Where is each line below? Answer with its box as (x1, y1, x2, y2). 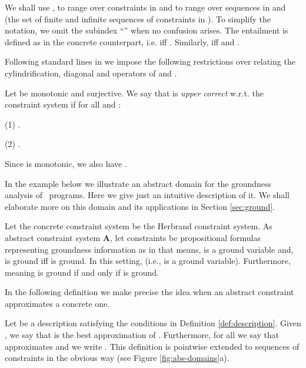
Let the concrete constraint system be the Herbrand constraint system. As (5, 220, 272, 232)
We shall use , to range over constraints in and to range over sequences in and (5, 1, 286, 13)
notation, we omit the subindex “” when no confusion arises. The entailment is (5, 24, 288, 36)
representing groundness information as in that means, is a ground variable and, (5, 243, 294, 255)
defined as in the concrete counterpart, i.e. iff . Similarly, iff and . (5, 35, 240, 48)
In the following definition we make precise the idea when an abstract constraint (5, 286, 294, 298)
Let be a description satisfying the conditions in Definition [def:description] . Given (5, 317, 301, 329)
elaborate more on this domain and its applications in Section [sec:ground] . (5, 200, 275, 212)
